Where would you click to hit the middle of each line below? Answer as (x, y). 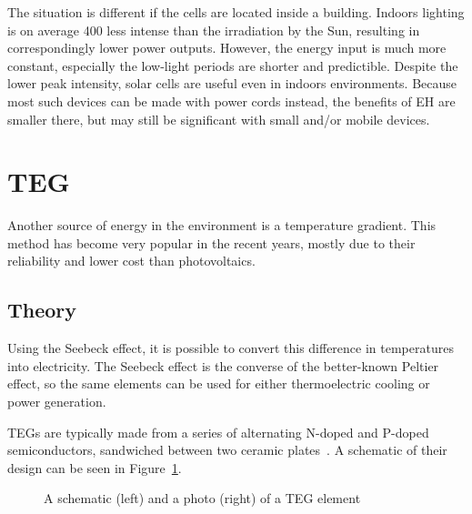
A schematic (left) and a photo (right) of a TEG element (202, 498)
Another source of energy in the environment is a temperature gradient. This (222, 225)
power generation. (57, 402)
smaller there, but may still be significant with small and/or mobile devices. (219, 119)
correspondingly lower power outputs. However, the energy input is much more (227, 48)
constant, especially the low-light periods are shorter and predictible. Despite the (233, 65)
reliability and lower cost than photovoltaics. (131, 261)
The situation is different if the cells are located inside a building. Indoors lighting (236, 12)
